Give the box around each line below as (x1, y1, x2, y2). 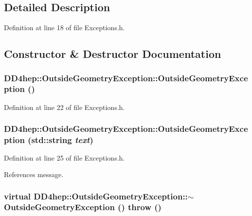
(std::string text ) (28, 134, 93, 146)
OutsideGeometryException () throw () (4, 201, 162, 213)
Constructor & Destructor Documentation (4, 46, 221, 61)
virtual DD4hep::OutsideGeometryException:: (4, 190, 188, 202)
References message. (4, 169, 64, 180)
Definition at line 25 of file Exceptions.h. (4, 153, 125, 163)
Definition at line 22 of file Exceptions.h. (4, 102, 125, 112)
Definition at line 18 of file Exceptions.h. (4, 22, 125, 33)
